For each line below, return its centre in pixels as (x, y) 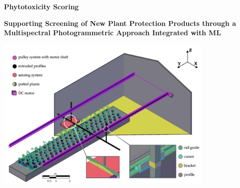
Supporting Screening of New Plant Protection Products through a (120, 23)
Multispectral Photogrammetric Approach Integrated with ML (113, 33)
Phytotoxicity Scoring (41, 6)
